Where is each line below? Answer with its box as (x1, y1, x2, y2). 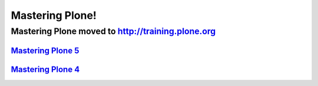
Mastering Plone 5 (11, 45, 79, 55)
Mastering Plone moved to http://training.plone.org (11, 26, 216, 37)
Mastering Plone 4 (11, 64, 80, 74)
